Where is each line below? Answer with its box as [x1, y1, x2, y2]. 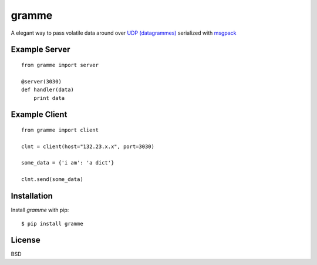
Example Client [11, 109, 68, 120]
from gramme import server [21, 62, 99, 68]
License [11, 235, 41, 245]
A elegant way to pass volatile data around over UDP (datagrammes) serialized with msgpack [11, 29, 237, 36]
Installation [11, 191, 53, 201]
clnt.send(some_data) [21, 176, 83, 183]
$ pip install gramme [21, 220, 83, 227]
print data [33, 95, 65, 101]
